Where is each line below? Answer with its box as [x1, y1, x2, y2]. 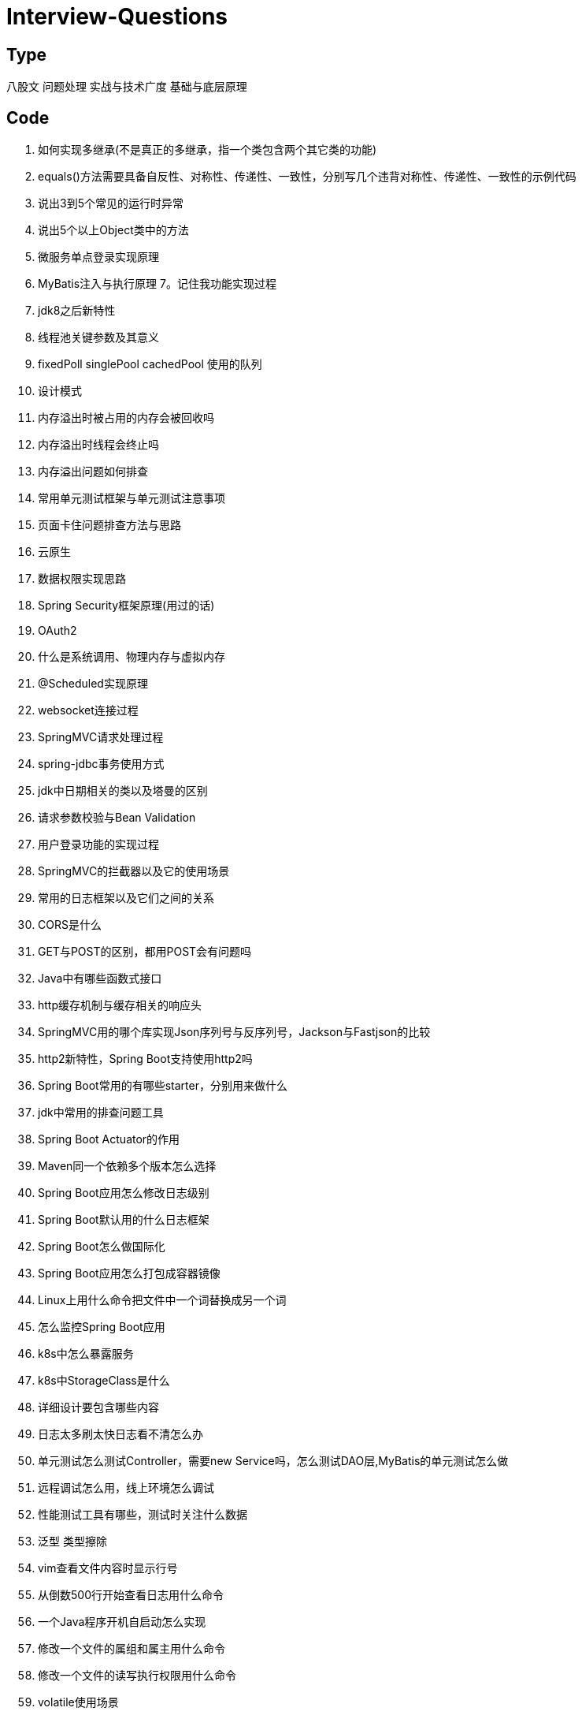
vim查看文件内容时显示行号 [38, 1561, 178, 1575]
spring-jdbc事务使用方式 [38, 757, 165, 771]
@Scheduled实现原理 [38, 677, 148, 691]
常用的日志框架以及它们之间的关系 [38, 891, 214, 905]
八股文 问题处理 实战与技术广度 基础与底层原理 [6, 80, 247, 94]
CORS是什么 [38, 918, 102, 932]
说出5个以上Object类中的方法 [38, 223, 189, 237]
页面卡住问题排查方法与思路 [38, 518, 181, 532]
